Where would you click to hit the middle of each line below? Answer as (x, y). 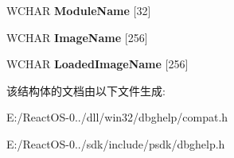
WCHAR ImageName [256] (77, 37)
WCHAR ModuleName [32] (79, 10)
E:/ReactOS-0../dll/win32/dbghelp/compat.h (117, 117)
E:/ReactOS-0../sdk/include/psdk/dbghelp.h (116, 143)
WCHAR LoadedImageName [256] (97, 64)
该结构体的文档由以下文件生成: (86, 90)
